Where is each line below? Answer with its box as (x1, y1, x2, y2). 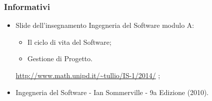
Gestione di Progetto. (27, 53, 93, 64)
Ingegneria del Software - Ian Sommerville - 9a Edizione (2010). (15, 87, 209, 97)
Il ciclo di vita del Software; (27, 36, 111, 47)
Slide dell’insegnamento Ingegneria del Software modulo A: (15, 20, 194, 30)
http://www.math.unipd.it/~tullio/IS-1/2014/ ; (15, 70, 160, 80)
